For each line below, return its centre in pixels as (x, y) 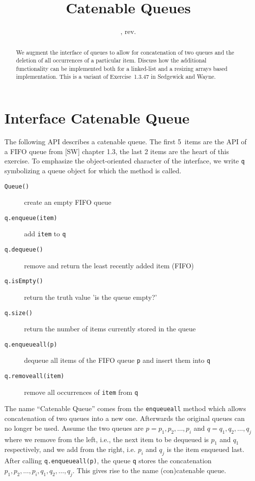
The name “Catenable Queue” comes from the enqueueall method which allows (125, 408)
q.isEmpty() (24, 281)
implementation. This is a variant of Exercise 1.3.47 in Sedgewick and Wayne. (116, 77)
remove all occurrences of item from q (81, 392)
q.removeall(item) (34, 376)
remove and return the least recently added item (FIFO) (109, 265)
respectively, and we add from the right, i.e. (70, 449)
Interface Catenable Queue (97, 118)
